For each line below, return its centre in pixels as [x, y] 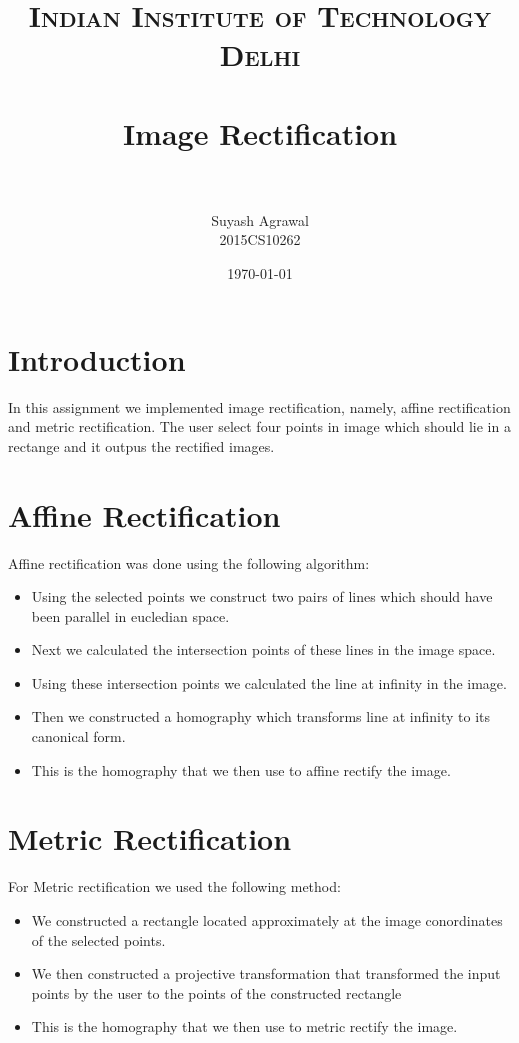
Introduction [97, 358]
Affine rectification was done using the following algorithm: [189, 562]
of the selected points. [98, 939]
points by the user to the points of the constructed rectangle [216, 992]
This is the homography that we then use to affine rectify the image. [241, 769]
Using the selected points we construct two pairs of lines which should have [262, 596]
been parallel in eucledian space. [130, 615]
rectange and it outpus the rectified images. [141, 445]
